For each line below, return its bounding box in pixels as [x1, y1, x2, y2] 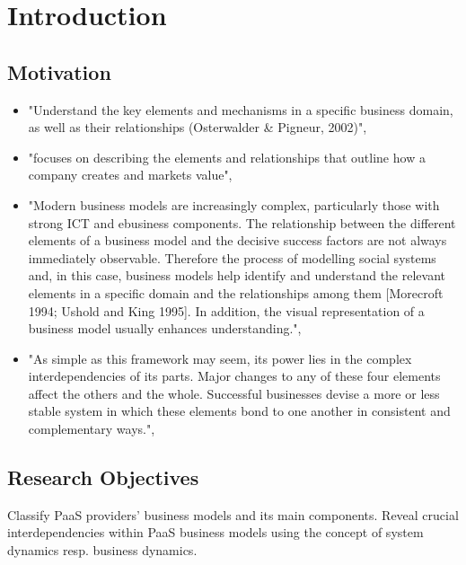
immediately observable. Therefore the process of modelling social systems [28, 248, 436, 267]
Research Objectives [7, 463, 199, 491]
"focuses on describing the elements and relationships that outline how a [28, 147, 426, 166]
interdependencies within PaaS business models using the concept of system [7, 523, 424, 542]
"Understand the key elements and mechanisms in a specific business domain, [28, 100, 453, 119]
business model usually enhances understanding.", [28, 319, 302, 338]
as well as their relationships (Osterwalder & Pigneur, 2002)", [28, 118, 367, 137]
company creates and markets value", [28, 165, 233, 184]
